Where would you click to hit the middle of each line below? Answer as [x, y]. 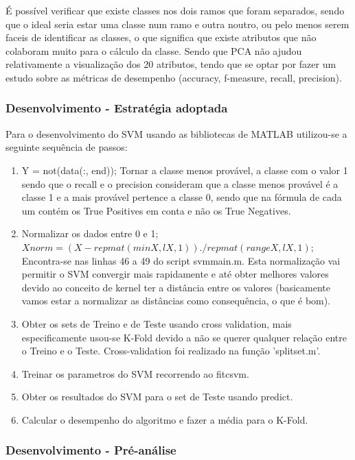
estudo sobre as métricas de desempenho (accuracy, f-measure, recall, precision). [174, 77]
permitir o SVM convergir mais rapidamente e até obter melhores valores [175, 274]
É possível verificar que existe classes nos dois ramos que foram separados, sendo [175, 10]
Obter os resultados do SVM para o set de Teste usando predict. [157, 397]
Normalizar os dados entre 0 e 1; [90, 233]
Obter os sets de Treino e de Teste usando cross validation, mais [157, 323]
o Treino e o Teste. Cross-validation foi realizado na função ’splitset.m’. [171, 351]
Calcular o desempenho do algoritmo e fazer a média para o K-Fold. [165, 419]
